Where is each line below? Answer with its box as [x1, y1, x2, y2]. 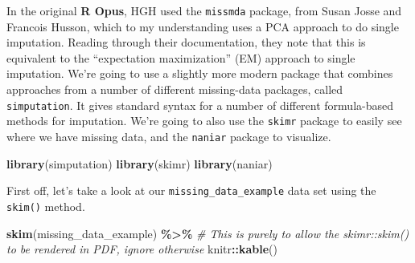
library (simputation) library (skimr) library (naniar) [6, 155, 273, 172]
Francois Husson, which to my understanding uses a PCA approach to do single [6, 18, 399, 34]
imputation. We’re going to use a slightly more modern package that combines [6, 65, 393, 82]
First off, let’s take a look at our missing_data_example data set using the [6, 182, 376, 199]
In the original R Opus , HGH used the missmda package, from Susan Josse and [6, 2, 402, 18]
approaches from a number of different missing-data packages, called [6, 81, 343, 98]
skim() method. [6, 197, 85, 214]
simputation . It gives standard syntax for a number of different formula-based [6, 96, 393, 113]
